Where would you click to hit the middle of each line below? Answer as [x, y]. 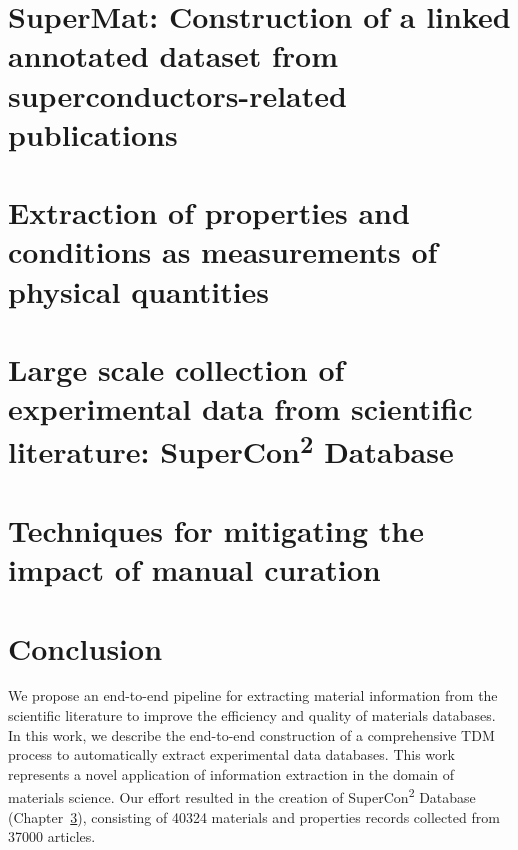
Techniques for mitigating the [216, 529]
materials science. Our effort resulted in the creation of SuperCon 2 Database [242, 796]
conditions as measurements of [223, 251]
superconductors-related [177, 94]
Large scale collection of [176, 368]
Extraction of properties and [209, 212]
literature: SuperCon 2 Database [231, 449]
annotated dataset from [173, 55]
